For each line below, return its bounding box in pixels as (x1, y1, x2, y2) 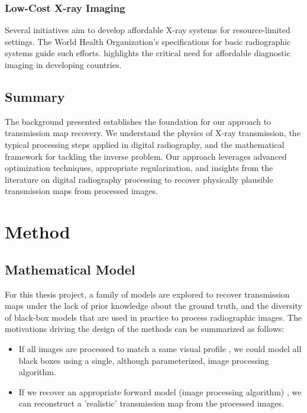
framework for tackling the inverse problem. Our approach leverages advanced (5, 150, 287, 162)
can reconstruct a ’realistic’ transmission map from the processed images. (18, 397, 284, 409)
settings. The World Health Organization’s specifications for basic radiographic (5, 35, 291, 47)
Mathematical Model (5, 260, 135, 278)
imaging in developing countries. (5, 59, 122, 70)
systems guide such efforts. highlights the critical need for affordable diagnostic (5, 47, 290, 59)
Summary (5, 87, 65, 105)
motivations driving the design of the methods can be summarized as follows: (5, 322, 285, 335)
